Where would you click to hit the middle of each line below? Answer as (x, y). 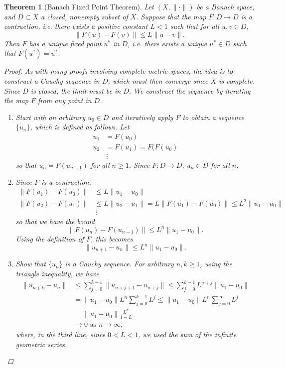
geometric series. (41, 344)
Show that (31, 264)
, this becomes (112, 238)
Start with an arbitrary (50, 117)
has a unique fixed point (65, 43)
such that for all (195, 26)
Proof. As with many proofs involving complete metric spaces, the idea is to (119, 71)
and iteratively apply (142, 117)
